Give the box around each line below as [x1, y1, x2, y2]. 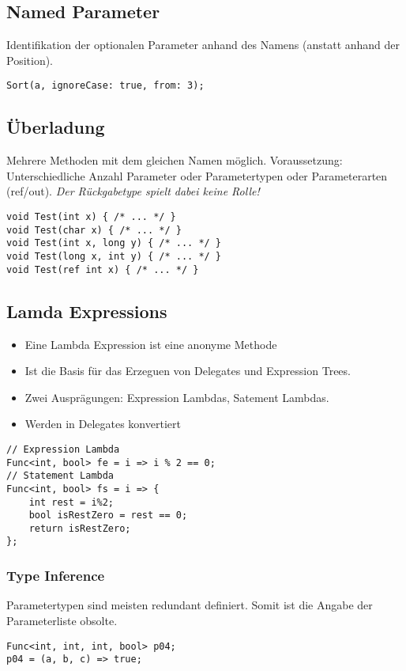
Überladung [6, 115, 105, 139]
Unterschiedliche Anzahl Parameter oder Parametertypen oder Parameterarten [6, 167, 388, 184]
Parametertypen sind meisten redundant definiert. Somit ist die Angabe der [6, 597, 373, 613]
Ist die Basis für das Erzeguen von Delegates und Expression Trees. [24, 362, 351, 379]
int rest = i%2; [28, 496, 115, 508]
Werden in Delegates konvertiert [24, 415, 181, 432]
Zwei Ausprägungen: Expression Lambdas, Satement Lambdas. [24, 389, 329, 405]
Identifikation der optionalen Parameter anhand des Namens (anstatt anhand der [6, 36, 400, 53]
